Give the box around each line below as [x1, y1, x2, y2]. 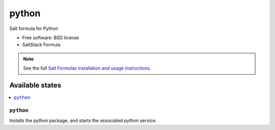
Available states [9, 81, 62, 89]
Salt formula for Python [9, 25, 59, 31]
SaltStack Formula [22, 42, 61, 48]
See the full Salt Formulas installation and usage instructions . [23, 65, 151, 71]
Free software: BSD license [22, 35, 79, 41]
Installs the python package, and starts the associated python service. [9, 117, 157, 124]
